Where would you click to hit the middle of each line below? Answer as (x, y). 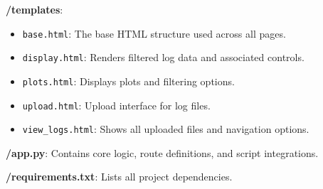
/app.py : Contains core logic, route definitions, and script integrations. (162, 152)
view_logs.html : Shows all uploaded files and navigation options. (166, 129)
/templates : (35, 9)
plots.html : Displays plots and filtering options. (128, 81)
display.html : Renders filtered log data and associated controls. (163, 57)
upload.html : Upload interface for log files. (116, 105)
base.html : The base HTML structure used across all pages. (154, 33)
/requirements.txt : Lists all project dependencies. (119, 177)
